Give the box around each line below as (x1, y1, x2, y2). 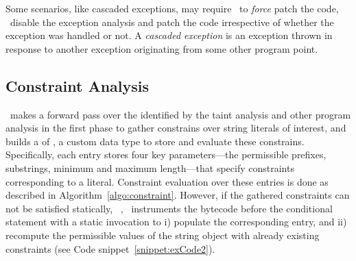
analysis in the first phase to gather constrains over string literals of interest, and (5, 121, 346, 135)
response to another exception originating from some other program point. (5, 41, 318, 55)
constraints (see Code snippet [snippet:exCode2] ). (5, 241, 215, 256)
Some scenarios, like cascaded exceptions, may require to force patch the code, (5, 1, 339, 15)
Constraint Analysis (5, 75, 150, 96)
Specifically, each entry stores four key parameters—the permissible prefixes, (5, 147, 327, 162)
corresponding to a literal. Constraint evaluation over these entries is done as (5, 174, 329, 188)
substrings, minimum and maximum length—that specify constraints (5, 160, 294, 175)
